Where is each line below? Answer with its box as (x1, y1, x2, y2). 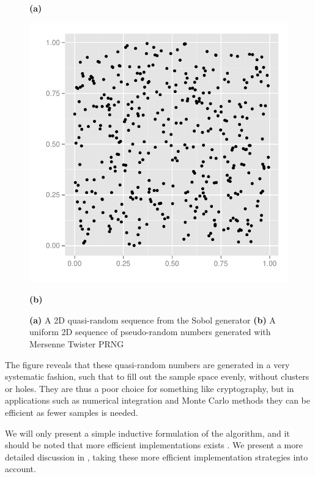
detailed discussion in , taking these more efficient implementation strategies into (5, 450, 308, 463)
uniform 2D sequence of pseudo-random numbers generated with (29, 325, 271, 338)
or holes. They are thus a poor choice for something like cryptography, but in (5, 382, 294, 394)
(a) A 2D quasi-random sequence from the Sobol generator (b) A (29, 313, 276, 326)
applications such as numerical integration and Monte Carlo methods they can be (5, 394, 310, 407)
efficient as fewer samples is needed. (5, 405, 138, 418)
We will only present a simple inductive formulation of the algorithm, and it (5, 426, 290, 439)
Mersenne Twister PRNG (29, 337, 124, 350)
